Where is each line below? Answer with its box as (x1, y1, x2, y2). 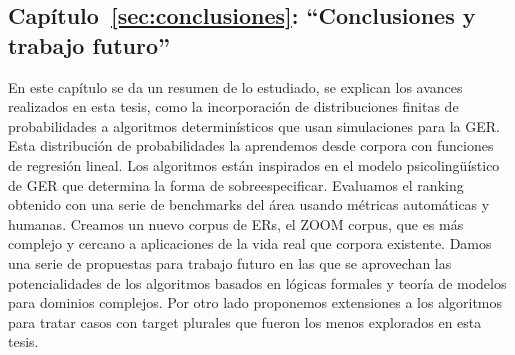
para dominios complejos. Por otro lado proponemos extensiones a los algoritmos (8, 292, 503, 313)
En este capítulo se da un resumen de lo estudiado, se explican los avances (8, 76, 463, 97)
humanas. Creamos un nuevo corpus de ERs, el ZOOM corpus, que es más (8, 213, 464, 234)
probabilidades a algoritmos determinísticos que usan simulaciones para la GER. (8, 115, 500, 136)
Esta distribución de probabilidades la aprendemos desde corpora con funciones (8, 135, 494, 156)
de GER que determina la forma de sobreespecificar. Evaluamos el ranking (8, 174, 464, 195)
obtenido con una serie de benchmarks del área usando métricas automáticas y (8, 194, 490, 215)
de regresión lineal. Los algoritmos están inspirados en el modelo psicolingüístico (8, 154, 500, 175)
